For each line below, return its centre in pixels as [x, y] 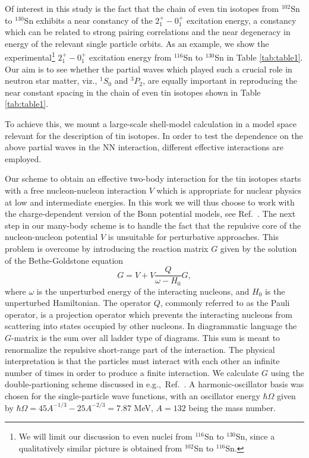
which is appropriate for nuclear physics [229, 190]
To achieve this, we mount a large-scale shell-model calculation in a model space [151, 124]
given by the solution [258, 248]
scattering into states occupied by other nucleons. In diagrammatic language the [151, 326]
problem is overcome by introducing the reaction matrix [107, 248]
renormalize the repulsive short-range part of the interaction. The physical [140, 349]
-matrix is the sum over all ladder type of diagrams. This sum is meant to [146, 338]
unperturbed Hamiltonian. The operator [78, 303]
